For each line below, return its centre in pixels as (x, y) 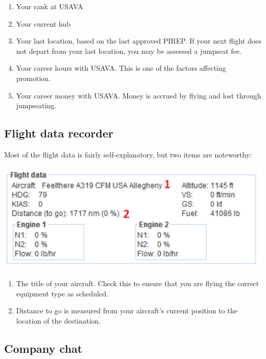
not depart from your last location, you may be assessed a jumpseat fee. (129, 51)
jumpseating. (36, 105)
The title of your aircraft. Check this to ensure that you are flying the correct (138, 283)
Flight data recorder (59, 133)
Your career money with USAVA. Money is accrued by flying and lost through (139, 95)
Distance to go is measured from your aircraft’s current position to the (127, 311)
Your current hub (43, 23)
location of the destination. (58, 320)
